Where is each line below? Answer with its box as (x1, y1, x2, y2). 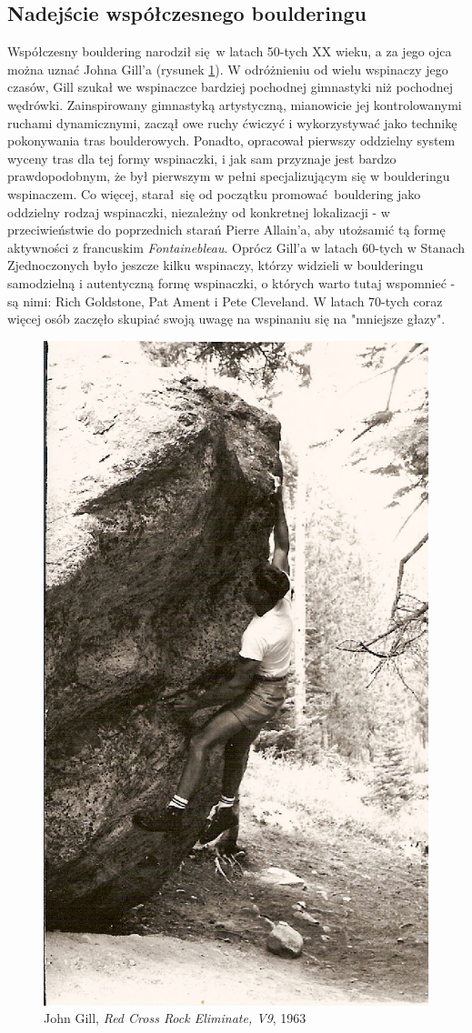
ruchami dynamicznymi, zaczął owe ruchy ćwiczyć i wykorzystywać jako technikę (7, 113, 457, 132)
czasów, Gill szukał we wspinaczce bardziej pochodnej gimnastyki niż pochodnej (7, 77, 454, 96)
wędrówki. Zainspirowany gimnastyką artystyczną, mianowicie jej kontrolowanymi (7, 95, 462, 114)
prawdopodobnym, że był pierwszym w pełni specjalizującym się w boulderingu (7, 166, 450, 186)
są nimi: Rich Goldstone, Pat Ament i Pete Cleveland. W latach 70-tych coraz (7, 291, 443, 310)
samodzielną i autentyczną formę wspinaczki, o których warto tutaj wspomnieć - (7, 273, 456, 292)
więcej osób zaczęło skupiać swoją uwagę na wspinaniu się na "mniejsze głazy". (7, 309, 446, 328)
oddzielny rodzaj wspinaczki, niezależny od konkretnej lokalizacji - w (7, 202, 390, 221)
